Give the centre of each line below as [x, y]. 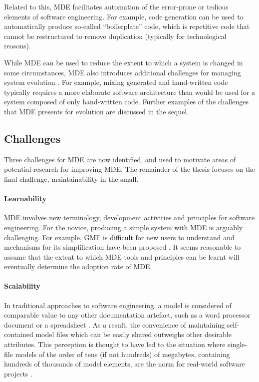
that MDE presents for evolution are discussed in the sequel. [97, 111]
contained [19, 334]
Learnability [25, 198]
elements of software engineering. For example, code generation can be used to [124, 16]
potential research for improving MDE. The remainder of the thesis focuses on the [130, 169]
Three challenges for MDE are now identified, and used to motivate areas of [120, 159]
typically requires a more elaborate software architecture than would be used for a [129, 92]
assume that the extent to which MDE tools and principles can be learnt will [122, 256]
